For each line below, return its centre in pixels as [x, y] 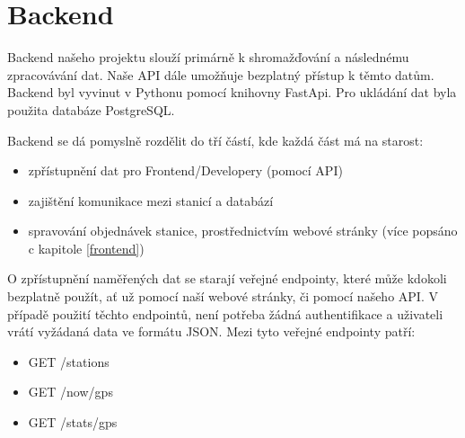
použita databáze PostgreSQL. [91, 109]
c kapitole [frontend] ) [86, 248]
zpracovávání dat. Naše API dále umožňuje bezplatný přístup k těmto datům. [221, 74]
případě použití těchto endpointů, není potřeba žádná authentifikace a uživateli [225, 313]
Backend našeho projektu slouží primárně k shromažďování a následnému [208, 57]
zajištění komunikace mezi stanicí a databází [151, 200]
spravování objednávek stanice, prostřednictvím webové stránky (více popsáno [243, 231]
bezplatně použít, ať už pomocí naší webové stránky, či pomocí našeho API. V [223, 296]
